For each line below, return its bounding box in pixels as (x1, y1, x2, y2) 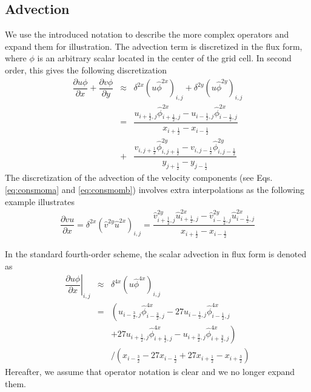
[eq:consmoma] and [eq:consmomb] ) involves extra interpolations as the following (5, 183, 304, 195)
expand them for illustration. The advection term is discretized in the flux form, (5, 39, 303, 52)
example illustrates (5, 195, 75, 208)
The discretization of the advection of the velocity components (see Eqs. (5, 171, 273, 184)
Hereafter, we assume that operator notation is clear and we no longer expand (5, 365, 295, 378)
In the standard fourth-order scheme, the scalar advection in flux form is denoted (5, 248, 307, 260)
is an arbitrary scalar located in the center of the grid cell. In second (37, 52, 292, 64)
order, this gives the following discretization (5, 63, 167, 76)
